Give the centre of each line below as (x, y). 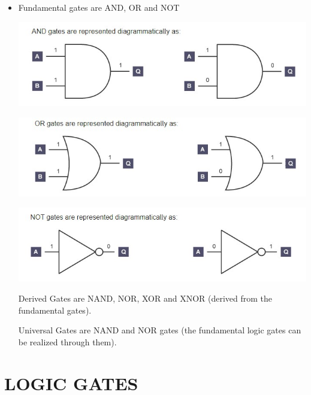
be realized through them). (67, 341)
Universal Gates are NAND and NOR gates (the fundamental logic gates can (160, 330)
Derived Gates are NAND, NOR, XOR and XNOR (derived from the (145, 298)
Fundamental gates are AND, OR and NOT (99, 7)
